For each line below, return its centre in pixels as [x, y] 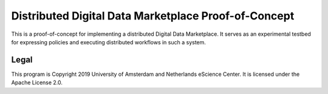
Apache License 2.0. [37, 82]
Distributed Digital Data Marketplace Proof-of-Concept [153, 16]
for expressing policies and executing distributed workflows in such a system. [109, 42]
